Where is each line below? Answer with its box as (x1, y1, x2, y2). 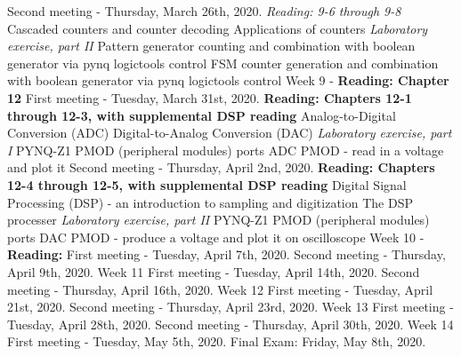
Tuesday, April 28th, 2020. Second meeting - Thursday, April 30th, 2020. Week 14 (7, 314, 454, 333)
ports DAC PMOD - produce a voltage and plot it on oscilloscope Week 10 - (7, 227, 425, 246)
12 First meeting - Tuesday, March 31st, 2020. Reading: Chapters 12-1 (7, 88, 412, 107)
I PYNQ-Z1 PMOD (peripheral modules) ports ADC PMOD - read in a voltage (7, 140, 444, 159)
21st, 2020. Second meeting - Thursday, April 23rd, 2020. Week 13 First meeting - (7, 297, 454, 316)
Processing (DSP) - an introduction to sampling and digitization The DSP (7, 193, 413, 211)
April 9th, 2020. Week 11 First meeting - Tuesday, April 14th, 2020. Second (7, 262, 420, 281)
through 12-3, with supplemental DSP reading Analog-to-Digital (7, 106, 396, 124)
